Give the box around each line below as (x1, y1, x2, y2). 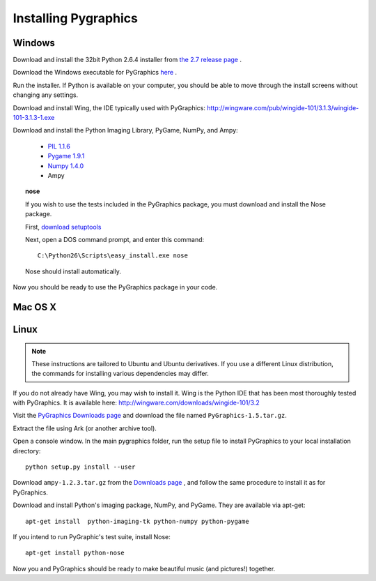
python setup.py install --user (25, 463, 136, 471)
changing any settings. (13, 91, 79, 99)
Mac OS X (13, 301, 57, 313)
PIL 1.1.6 (47, 142, 71, 150)
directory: (13, 446, 41, 455)
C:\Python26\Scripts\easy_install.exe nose (37, 252, 188, 259)
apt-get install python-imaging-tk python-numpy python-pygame (25, 517, 250, 525)
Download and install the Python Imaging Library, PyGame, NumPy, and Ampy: (13, 126, 238, 135)
